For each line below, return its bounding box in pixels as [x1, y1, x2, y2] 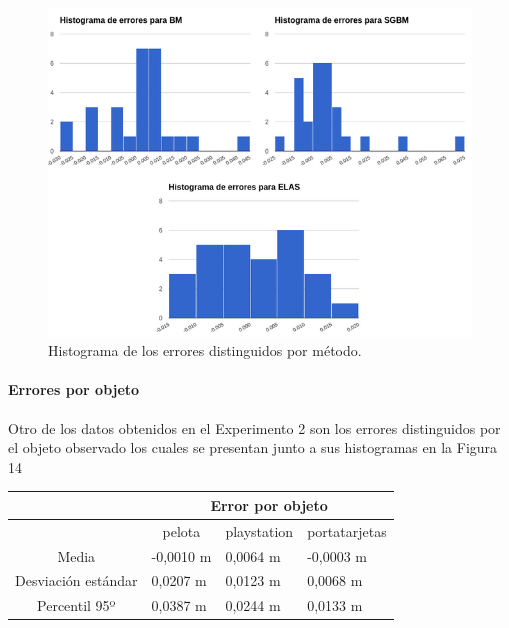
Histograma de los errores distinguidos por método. [48, 340, 362, 361]
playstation [225, 520, 294, 541]
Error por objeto [210, 494, 328, 515]
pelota [162, 520, 201, 541]
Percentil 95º [37, 595, 116, 616]
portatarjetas [307, 520, 387, 541]
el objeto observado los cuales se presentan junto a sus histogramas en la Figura [8, 437, 498, 458]
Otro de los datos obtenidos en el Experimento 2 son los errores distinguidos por [8, 417, 501, 438]
